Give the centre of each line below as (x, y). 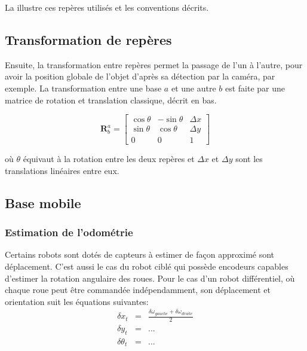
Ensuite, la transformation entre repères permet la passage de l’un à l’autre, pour (154, 64)
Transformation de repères (88, 39)
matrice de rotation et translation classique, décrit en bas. (111, 100)
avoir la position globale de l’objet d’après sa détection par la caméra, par (140, 76)
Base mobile (43, 202)
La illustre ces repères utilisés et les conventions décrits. (107, 7)
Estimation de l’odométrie (69, 232)
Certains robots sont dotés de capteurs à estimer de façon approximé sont (140, 254)
